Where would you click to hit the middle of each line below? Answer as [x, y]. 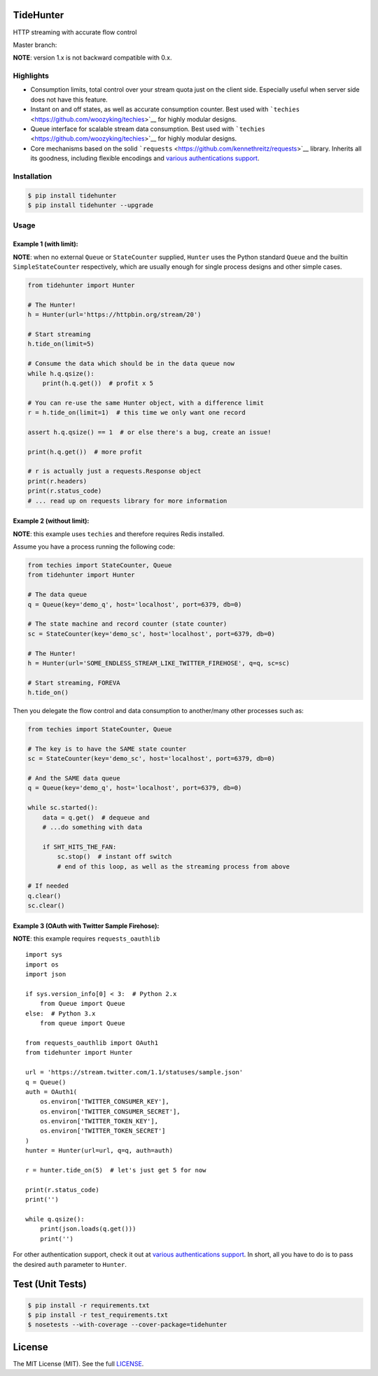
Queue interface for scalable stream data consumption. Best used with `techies [148, 129]
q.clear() [44, 896]
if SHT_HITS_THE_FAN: [79, 847]
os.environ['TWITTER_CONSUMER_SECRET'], [110, 1111]
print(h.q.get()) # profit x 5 [98, 383]
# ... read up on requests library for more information [127, 501]
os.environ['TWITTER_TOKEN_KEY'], [99, 1121]
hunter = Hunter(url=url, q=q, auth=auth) [99, 1151]
